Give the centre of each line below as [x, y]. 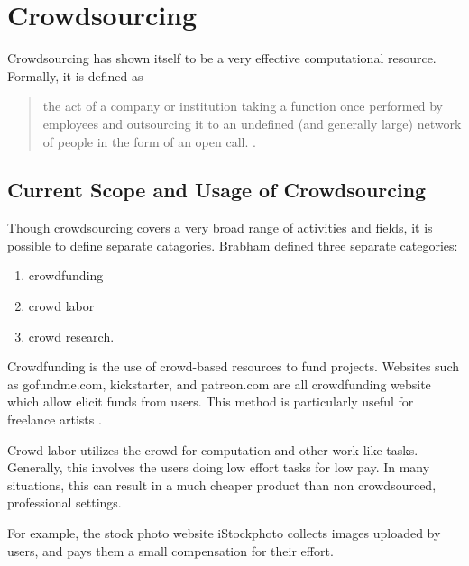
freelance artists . [55, 420]
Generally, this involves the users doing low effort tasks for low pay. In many [219, 467]
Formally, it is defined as [75, 75]
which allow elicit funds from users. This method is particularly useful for [211, 402]
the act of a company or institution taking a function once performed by [243, 106]
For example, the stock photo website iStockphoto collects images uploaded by [224, 533]
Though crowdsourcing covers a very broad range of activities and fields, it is [220, 228]
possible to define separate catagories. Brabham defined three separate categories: [233, 245]
